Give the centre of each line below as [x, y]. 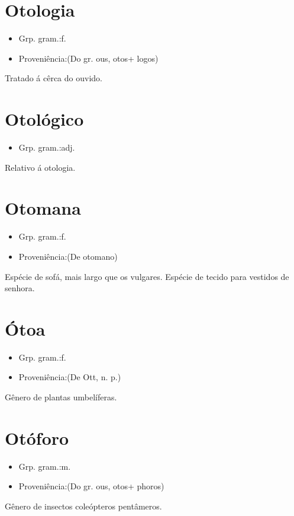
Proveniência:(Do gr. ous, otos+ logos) [88, 58]
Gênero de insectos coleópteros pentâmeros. [83, 506]
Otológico [44, 119]
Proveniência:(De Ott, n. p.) [70, 377]
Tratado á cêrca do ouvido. [54, 78]
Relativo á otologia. [40, 167]
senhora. [20, 288]
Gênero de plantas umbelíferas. [61, 397]
